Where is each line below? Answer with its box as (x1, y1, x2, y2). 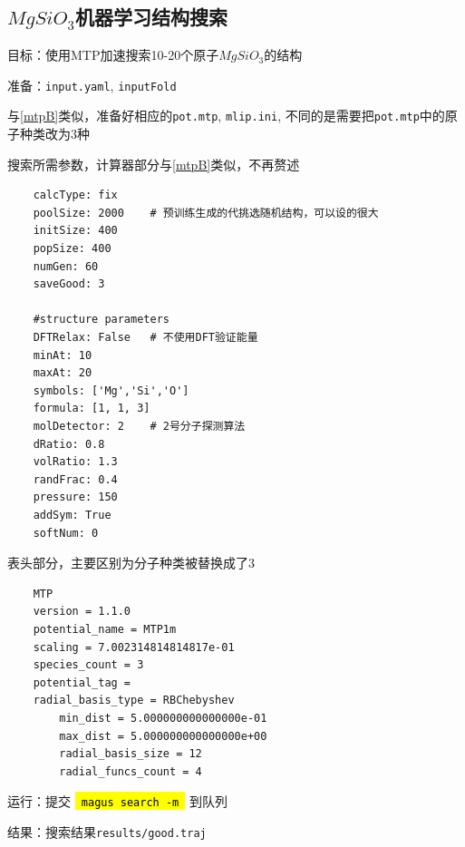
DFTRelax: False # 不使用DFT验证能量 (33, 331, 258, 345)
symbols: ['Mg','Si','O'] (33, 384, 189, 397)
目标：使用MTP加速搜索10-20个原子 (7, 45, 219, 64)
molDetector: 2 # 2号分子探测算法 (33, 420, 246, 433)
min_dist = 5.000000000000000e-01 (59, 711, 267, 725)
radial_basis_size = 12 (59, 747, 202, 761)
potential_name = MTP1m (33, 622, 177, 636)
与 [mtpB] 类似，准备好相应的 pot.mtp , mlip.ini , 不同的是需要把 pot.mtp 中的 (7, 106, 445, 125)
